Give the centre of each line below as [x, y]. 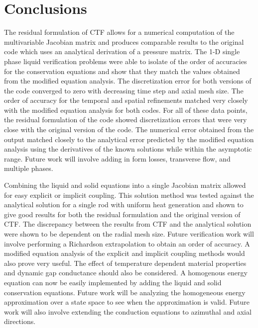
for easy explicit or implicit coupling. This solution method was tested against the [129, 195]
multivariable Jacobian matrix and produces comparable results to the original [124, 41]
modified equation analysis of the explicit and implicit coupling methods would [125, 253]
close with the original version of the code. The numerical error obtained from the [129, 129]
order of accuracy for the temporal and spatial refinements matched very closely [126, 100]
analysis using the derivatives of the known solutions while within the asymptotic [128, 149]
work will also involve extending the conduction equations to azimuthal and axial [128, 311]
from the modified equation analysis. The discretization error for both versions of [128, 81]
